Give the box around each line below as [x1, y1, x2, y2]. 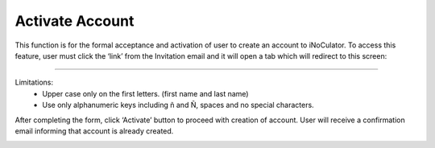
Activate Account [14, 12, 135, 30]
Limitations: [14, 77, 54, 88]
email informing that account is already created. [14, 125, 174, 136]
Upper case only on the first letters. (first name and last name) [42, 88, 249, 98]
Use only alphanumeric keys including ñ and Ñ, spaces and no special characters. [42, 101, 314, 110]
